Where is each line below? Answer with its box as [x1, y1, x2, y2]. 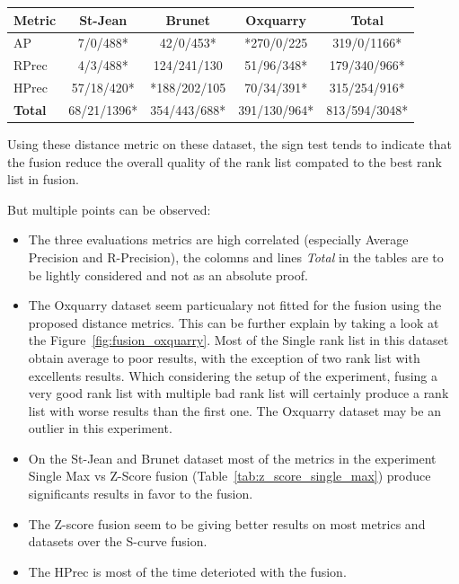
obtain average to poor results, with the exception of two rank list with [28, 348, 420, 367]
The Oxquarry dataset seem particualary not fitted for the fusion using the [28, 296, 442, 314]
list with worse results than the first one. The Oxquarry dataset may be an [28, 401, 441, 420]
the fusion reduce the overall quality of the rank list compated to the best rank [7, 152, 442, 171]
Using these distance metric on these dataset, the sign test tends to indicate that [7, 134, 452, 153]
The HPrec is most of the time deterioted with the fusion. [28, 562, 347, 580]
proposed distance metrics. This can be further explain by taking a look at [28, 313, 439, 332]
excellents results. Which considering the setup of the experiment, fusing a [28, 366, 437, 385]
